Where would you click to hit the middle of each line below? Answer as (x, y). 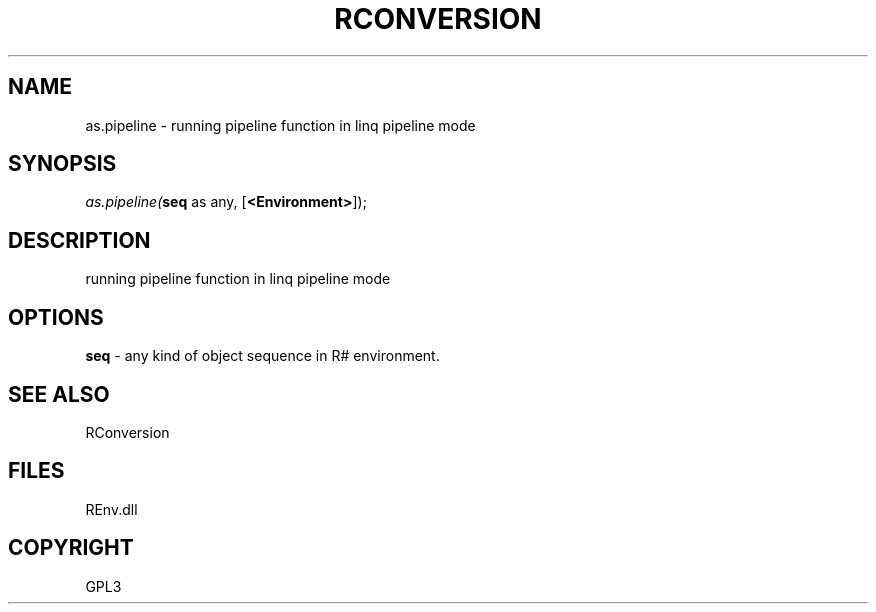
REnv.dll (111, 509)
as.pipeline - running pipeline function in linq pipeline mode (280, 125)
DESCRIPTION (79, 240)
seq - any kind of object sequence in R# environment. (262, 356)
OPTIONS (56, 317)
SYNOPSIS (62, 164)
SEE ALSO (59, 394)
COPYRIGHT (71, 548)
